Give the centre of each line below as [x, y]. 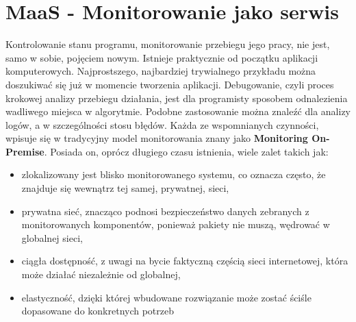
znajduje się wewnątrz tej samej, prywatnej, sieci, [125, 188]
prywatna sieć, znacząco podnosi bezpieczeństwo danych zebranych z [165, 211]
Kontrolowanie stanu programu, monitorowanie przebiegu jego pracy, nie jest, [168, 44]
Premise [25, 151]
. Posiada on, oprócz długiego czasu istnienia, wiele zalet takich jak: [186, 151]
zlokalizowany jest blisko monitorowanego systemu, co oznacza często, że [174, 174]
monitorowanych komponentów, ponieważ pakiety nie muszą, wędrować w [176, 224]
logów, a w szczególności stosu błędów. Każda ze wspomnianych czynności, [162, 124]
